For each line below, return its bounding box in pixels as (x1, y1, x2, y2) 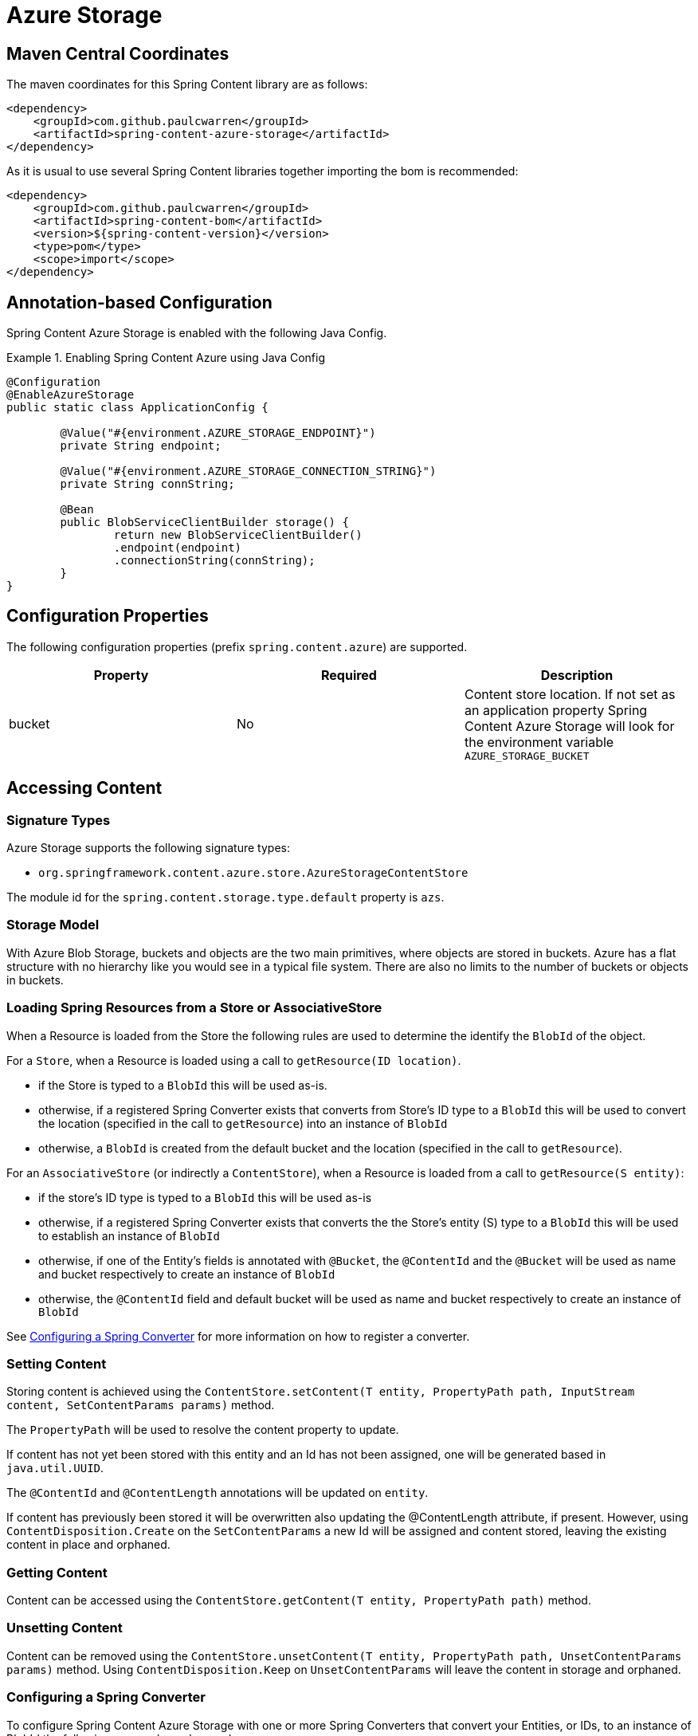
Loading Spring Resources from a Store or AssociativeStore (6, 1000, 382, 1016)
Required (320, 666, 377, 683)
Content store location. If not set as (464, 685, 676, 702)
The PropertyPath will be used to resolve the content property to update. (6, 1423, 399, 1437)
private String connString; (60, 477, 235, 491)
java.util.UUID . (6, 1461, 104, 1475)
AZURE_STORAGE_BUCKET (464, 749, 590, 762)
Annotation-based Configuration (6, 292, 273, 312)
